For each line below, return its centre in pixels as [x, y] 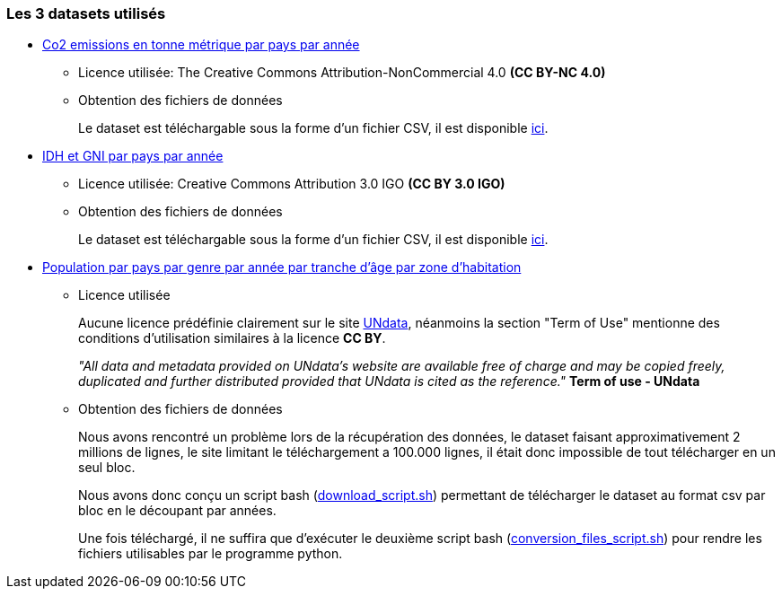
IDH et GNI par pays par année [133, 156]
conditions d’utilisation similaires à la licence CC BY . [232, 338]
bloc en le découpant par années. [177, 511]
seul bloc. [107, 468]
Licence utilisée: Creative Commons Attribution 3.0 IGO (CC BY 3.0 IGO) [292, 184]
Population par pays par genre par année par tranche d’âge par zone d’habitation [282, 267]
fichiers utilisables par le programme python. [211, 554]
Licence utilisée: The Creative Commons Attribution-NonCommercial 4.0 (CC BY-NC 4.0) [342, 73]
